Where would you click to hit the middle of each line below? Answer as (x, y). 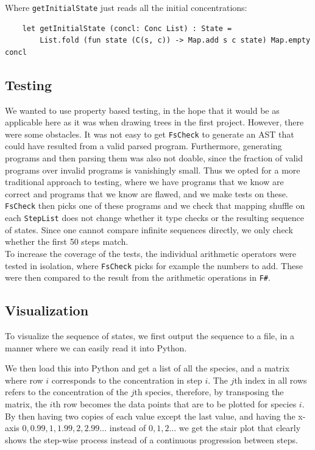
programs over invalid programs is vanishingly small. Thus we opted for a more (153, 170)
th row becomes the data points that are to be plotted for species (175, 404)
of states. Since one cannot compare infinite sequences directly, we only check (149, 229)
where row (24, 380)
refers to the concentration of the (67, 392)
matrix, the (26, 404)
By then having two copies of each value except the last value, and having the (150, 416)
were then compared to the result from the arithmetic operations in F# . (138, 277)
